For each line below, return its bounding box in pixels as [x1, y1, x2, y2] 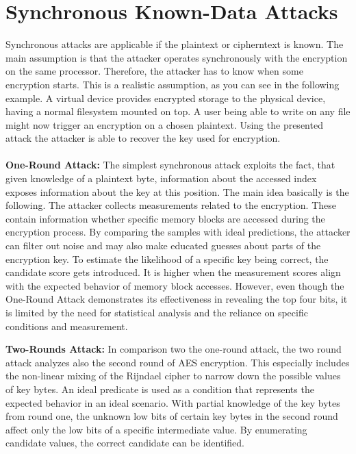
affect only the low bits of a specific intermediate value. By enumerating [5, 422, 307, 436]
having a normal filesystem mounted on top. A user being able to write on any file [5, 104, 351, 118]
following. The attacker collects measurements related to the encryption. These [5, 198, 337, 212]
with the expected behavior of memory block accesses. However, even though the [5, 278, 344, 292]
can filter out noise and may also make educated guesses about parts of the [5, 238, 321, 253]
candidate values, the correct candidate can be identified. [5, 436, 244, 450]
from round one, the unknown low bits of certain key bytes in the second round [5, 409, 338, 423]
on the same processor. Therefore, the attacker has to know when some [5, 64, 303, 78]
